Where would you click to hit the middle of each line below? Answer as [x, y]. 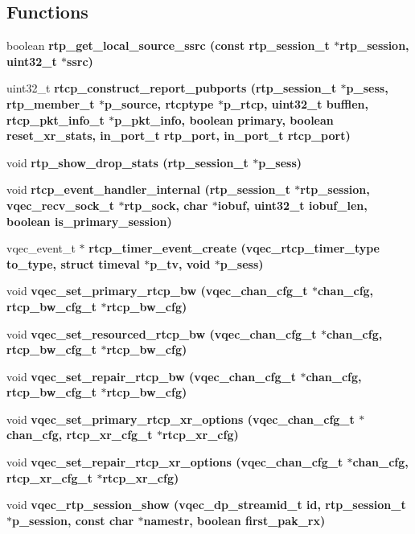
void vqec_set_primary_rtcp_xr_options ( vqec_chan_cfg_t [181, 419]
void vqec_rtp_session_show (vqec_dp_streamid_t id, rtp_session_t [206, 505]
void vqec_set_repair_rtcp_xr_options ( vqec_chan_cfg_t [175, 462]
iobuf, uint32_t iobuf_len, [292, 205]
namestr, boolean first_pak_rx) [234, 520]
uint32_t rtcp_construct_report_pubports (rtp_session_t [172, 88]
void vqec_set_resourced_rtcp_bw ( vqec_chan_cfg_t [162, 333]
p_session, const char [73, 520]
